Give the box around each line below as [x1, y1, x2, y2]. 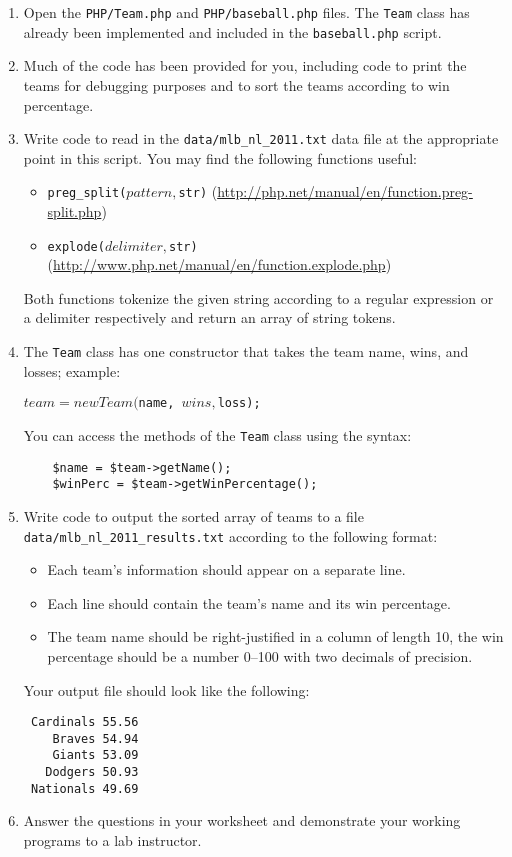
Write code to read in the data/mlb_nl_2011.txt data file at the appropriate [23, 128, 499, 149]
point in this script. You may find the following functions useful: [23, 147, 417, 168]
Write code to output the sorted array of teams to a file [23, 505, 364, 526]
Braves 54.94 [52, 731, 139, 746]
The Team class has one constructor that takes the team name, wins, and [23, 341, 469, 362]
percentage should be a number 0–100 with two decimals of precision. [47, 645, 473, 666]
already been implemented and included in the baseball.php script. [23, 21, 442, 42]
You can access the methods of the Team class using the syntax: [23, 424, 412, 445]
